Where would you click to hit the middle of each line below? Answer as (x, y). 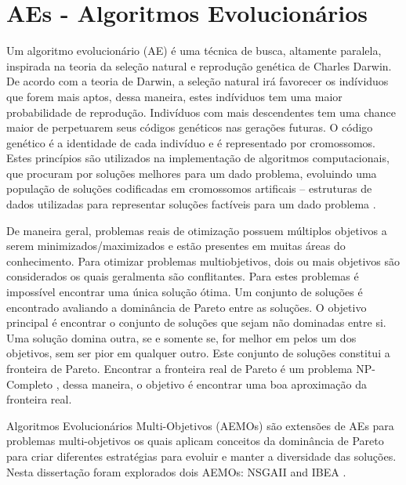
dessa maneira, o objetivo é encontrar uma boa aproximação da (215, 384)
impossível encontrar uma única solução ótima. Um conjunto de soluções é (185, 292)
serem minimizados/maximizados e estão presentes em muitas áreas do (176, 246)
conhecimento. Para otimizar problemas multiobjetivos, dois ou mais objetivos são (203, 261)
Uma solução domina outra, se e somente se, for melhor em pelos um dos (181, 337)
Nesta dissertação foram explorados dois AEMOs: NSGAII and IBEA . (176, 471)
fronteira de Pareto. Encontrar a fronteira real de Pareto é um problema (179, 368)
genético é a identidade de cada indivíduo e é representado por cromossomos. (191, 142)
